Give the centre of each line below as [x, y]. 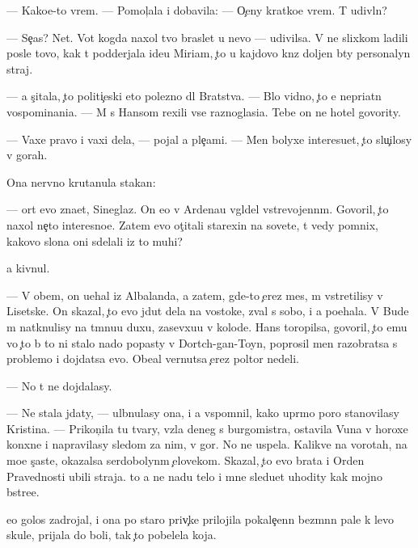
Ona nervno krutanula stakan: [81, 181]
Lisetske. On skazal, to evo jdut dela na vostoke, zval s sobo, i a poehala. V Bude [208, 311]
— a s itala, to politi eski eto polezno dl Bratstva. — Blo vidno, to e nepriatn [194, 96]
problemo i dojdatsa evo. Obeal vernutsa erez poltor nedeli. [153, 358]
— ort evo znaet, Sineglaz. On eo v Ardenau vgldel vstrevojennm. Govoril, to [198, 209]
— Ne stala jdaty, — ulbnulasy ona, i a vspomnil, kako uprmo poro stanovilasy [203, 413]
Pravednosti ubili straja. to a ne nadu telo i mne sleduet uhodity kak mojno [194, 476]
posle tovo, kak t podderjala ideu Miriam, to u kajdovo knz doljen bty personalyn [209, 53]
